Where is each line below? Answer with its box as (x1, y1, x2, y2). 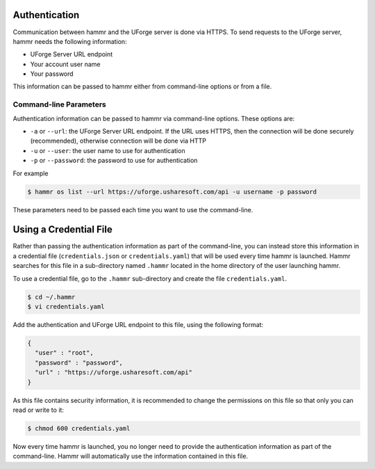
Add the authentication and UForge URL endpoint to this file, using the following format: (12, 320, 264, 328)
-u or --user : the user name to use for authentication (30, 146, 185, 154)
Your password (30, 70, 74, 78)
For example (12, 169, 49, 177)
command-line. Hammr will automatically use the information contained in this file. (12, 452, 249, 461)
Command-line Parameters (12, 100, 107, 109)
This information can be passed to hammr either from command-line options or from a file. (12, 82, 272, 90)
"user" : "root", (35, 349, 94, 357)
